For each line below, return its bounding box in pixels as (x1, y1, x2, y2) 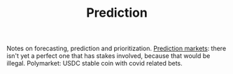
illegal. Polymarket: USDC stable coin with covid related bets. (6, 59, 183, 68)
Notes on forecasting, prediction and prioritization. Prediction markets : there (6, 44, 227, 53)
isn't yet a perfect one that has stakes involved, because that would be (6, 52, 211, 60)
